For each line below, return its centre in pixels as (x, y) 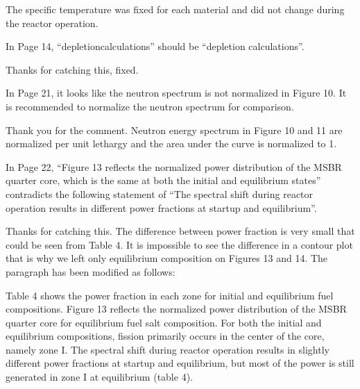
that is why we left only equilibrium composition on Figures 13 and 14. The (167, 258)
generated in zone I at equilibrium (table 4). (99, 377)
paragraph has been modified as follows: (91, 271)
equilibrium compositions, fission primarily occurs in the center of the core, (165, 336)
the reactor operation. (52, 23)
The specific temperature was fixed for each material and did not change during (175, 9)
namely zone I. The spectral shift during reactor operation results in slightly (168, 349)
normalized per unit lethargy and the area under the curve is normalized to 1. (171, 143)
